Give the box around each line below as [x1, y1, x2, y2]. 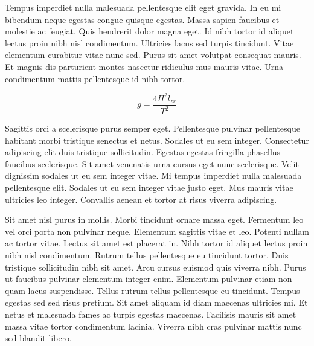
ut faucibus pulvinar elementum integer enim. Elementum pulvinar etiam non [5, 272, 292, 285]
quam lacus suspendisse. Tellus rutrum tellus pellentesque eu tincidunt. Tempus [5, 284, 300, 296]
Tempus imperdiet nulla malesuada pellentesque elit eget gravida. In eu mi [5, 1, 281, 13]
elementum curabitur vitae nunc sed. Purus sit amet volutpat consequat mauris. [5, 48, 301, 61]
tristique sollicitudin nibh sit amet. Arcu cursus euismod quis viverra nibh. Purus [5, 260, 306, 273]
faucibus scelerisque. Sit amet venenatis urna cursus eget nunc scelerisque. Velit [5, 157, 299, 170]
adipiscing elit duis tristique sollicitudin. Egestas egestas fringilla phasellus [5, 146, 281, 158]
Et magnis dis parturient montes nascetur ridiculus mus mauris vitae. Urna [5, 60, 284, 72]
